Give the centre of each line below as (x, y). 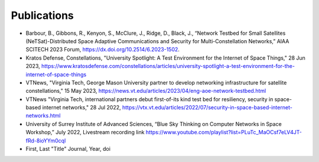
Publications (42, 15)
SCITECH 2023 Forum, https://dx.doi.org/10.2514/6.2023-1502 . (103, 50)
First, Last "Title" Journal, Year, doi (68, 149)
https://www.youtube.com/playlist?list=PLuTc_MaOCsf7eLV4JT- (224, 132)
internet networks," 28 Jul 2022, (82, 108)
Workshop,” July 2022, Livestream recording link (85, 132)
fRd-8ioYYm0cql (46, 140)
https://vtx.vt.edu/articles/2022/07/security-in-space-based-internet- (207, 108)
